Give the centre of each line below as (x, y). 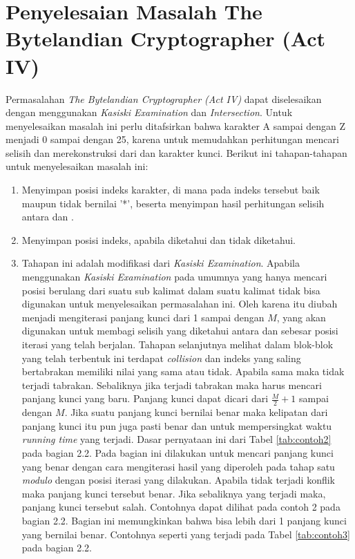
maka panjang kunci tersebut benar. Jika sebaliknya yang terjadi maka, (174, 493)
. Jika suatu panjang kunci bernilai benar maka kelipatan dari (196, 412)
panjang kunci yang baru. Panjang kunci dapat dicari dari (145, 398)
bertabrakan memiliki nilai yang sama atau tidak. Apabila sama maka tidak (183, 371)
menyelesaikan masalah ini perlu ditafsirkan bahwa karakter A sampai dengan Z (176, 125)
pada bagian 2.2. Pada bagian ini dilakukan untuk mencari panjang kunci (177, 452)
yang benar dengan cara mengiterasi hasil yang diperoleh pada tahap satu (178, 466)
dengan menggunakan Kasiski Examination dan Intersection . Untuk (149, 112)
